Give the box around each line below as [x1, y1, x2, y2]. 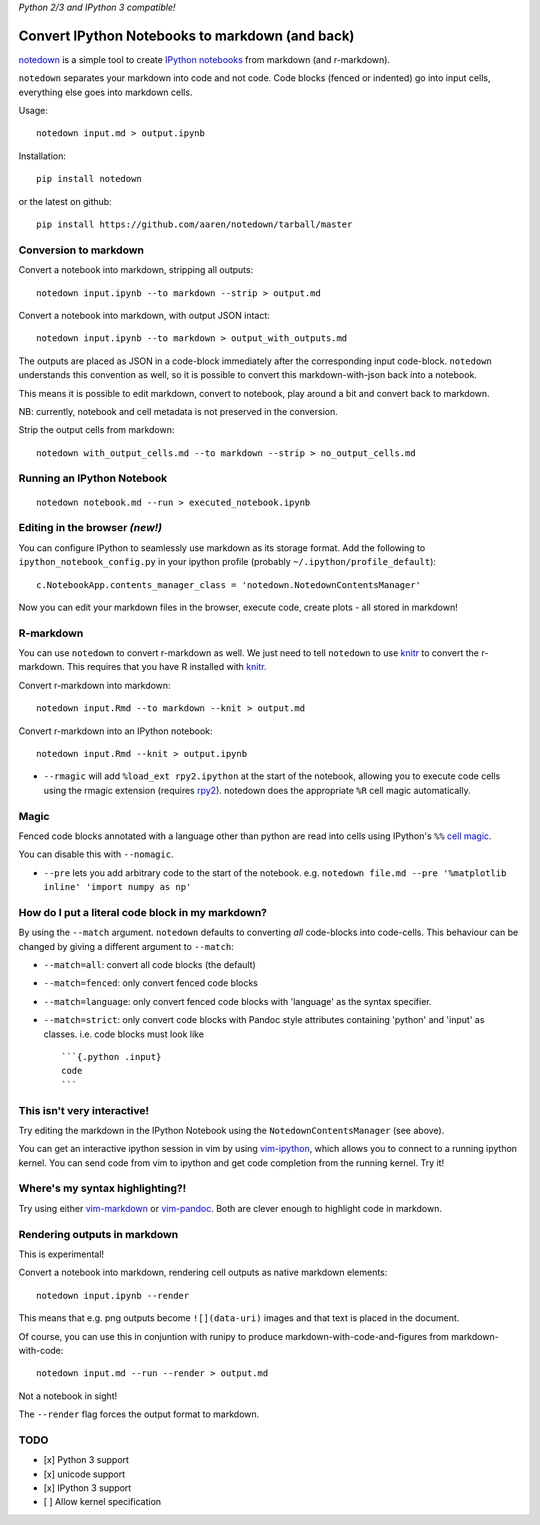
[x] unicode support [43, 1468, 126, 1480]
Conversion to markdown [18, 243, 145, 257]
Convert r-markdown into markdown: [18, 679, 171, 691]
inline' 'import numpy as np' [43, 881, 192, 893]
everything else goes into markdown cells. [18, 86, 193, 98]
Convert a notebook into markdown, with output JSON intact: [18, 309, 270, 321]
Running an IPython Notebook [18, 471, 168, 485]
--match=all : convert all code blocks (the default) [43, 959, 257, 971]
